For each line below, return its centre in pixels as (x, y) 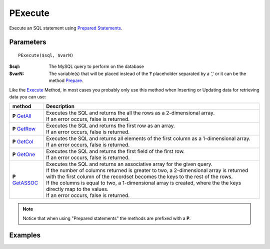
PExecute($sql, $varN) (46, 55)
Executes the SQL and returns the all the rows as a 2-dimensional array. (130, 113)
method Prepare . (66, 80)
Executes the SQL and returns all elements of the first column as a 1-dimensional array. (148, 138)
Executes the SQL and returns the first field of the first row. (115, 151)
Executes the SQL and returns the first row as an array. (110, 126)
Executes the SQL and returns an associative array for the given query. (129, 164)
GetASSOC (25, 183)
